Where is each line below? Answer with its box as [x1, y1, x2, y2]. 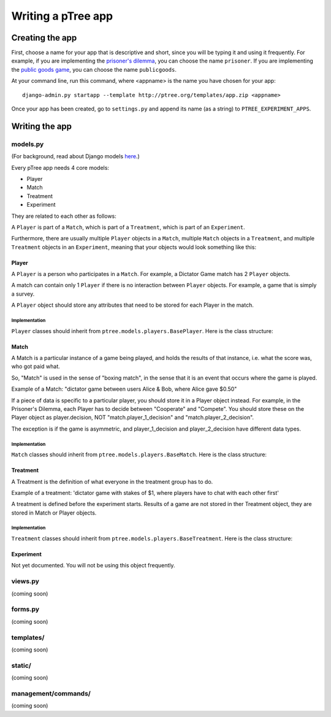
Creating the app [11, 33, 77, 43]
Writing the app [11, 121, 72, 131]
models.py [11, 140, 44, 148]
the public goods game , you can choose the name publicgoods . [11, 66, 177, 73]
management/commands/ [11, 689, 91, 697]
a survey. [11, 290, 35, 297]
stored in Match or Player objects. [11, 509, 97, 516]
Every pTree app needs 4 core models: [11, 164, 110, 171]
